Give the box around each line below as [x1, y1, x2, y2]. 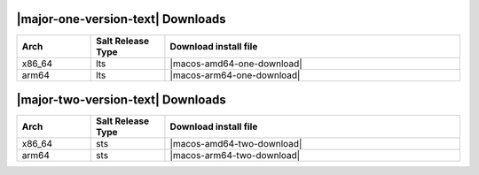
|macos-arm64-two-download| [169, 149, 301, 162]
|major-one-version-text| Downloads [16, 11, 226, 27]
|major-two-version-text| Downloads [16, 92, 226, 107]
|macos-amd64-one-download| [169, 57, 302, 70]
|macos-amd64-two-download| [169, 138, 302, 150]
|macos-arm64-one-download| [169, 69, 301, 81]
